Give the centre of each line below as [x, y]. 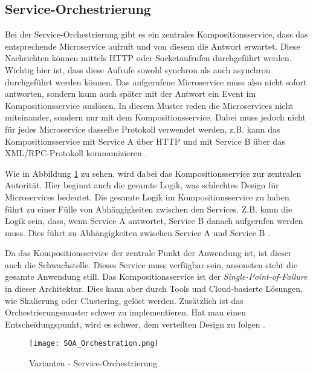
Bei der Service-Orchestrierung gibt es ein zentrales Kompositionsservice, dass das [156, 34]
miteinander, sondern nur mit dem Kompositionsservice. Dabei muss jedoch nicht [155, 117]
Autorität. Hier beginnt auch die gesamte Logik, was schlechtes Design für [142, 185]
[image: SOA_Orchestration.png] [94, 344]
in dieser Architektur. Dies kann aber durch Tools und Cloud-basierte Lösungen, [154, 289]
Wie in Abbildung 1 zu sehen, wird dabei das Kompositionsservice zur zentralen [153, 173]
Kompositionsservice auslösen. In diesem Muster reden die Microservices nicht [149, 105]
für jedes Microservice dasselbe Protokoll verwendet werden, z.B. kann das [143, 129]
